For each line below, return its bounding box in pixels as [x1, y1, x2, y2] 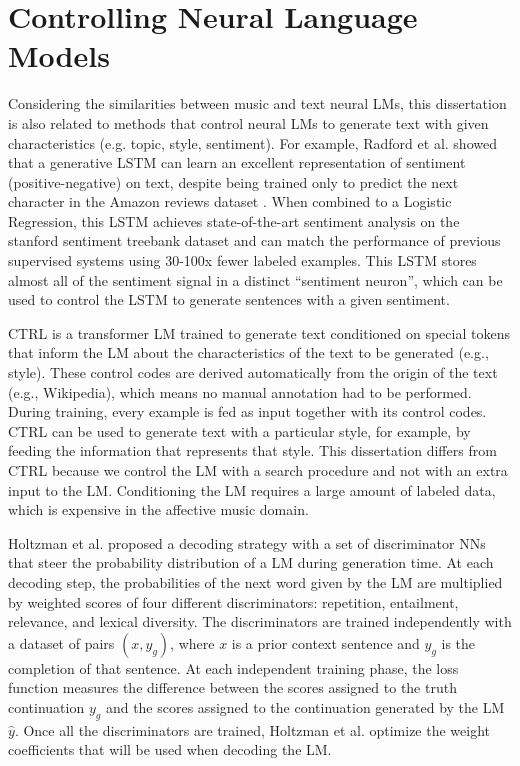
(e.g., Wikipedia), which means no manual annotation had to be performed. [8, 381, 472, 402]
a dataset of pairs [8, 632, 115, 653]
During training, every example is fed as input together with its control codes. [8, 401, 487, 422]
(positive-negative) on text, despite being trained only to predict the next [8, 171, 459, 192]
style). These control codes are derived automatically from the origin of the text [8, 362, 498, 383]
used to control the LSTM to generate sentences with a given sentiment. [8, 289, 450, 310]
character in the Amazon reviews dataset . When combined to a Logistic [8, 191, 452, 212]
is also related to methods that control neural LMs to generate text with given [8, 112, 489, 133]
